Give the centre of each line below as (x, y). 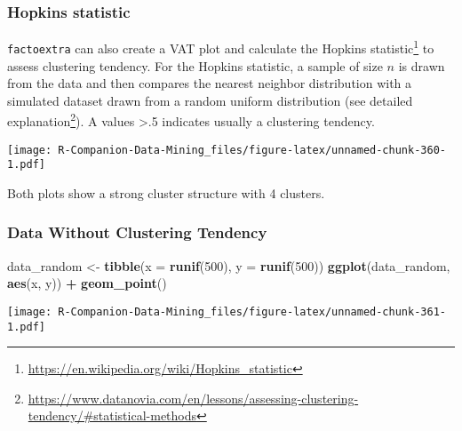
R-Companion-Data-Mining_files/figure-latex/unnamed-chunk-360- (252, 150)
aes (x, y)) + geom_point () (87, 283)
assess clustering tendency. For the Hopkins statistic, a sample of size (195, 65)
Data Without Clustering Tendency (137, 232)
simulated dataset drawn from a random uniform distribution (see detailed (210, 100)
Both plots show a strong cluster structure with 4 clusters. (166, 192)
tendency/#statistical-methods (112, 415)
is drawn (422, 65)
